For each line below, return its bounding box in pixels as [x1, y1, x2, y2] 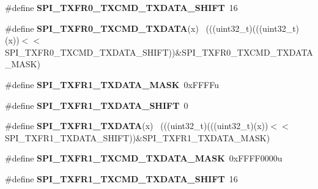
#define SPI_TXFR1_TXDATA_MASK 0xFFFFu [5, 78, 220, 91]
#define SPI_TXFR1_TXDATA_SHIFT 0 [5, 98, 188, 111]
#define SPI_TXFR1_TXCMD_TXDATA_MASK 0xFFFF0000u [5, 152, 283, 165]
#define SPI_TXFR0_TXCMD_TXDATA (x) [5, 21, 199, 34]
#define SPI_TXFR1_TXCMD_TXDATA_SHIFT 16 [5, 172, 238, 185]
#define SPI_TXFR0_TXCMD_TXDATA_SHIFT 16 [5, 1, 238, 13]
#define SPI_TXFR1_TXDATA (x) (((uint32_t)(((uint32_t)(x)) [5, 119, 268, 132]
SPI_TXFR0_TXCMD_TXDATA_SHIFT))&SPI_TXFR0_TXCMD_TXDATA [5, 45, 313, 58]
